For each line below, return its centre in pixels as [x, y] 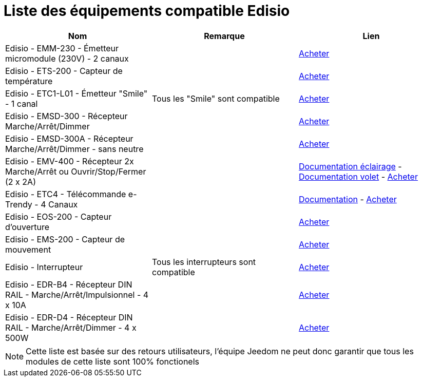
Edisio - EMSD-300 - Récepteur [66, 116]
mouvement [28, 249]
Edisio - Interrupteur [44, 267]
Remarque [224, 36]
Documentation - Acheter [348, 199]
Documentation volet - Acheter [358, 176]
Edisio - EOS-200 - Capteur [59, 216]
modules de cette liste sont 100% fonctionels [112, 361]
